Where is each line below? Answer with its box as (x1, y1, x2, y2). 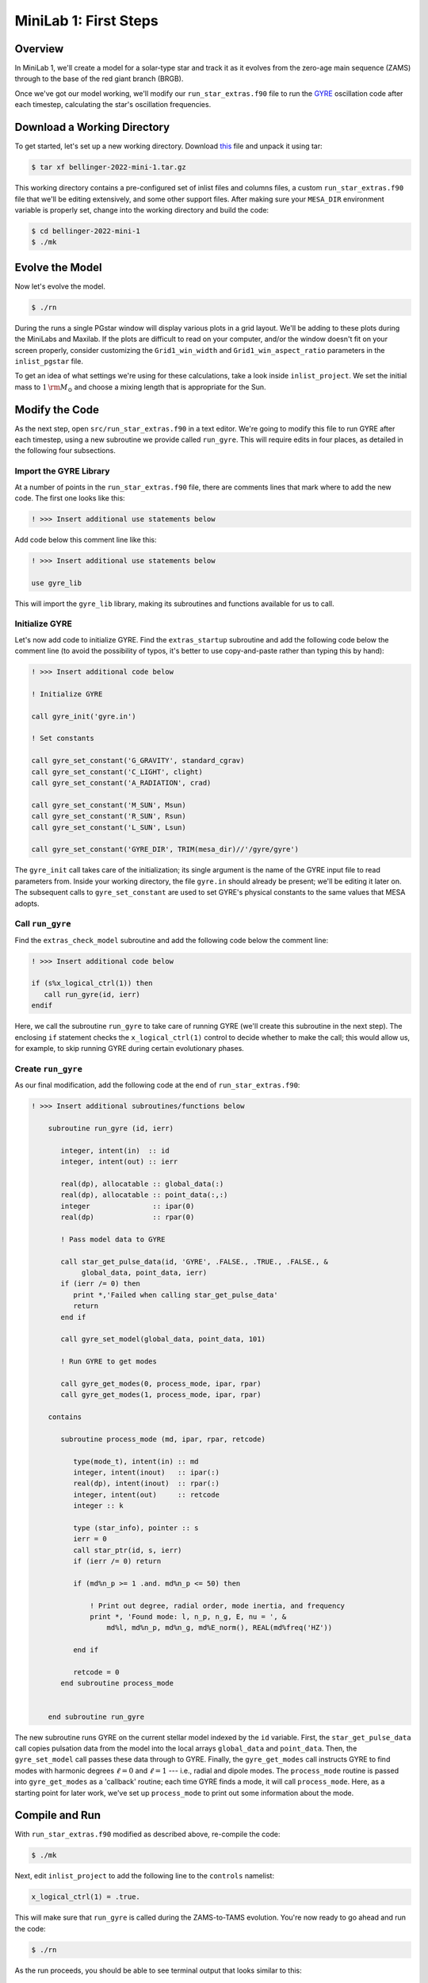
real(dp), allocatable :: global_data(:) (60, 1179, 224, 1188)
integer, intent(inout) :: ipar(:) (72, 1468, 220, 1477)
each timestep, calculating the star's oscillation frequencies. (14, 100, 212, 109)
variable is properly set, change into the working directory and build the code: (14, 205, 269, 214)
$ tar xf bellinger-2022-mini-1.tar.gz (31, 163, 186, 172)
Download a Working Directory (14, 121, 170, 134)
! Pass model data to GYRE (60, 1234, 166, 1244)
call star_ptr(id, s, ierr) (72, 1545, 182, 1555)
